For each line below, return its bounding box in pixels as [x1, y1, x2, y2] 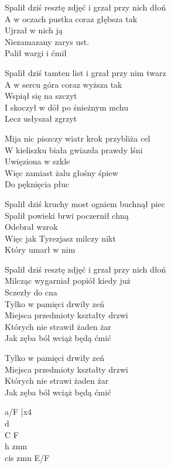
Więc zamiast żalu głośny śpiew [5, 166, 118, 178]
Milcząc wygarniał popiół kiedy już [5, 274, 131, 287]
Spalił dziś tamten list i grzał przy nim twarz [5, 66, 166, 78]
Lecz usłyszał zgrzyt [5, 112, 77, 125]
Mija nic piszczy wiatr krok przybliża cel [5, 132, 151, 144]
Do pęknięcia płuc [5, 178, 70, 190]
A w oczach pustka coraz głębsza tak [5, 12, 138, 25]
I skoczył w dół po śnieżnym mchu [5, 101, 128, 113]
